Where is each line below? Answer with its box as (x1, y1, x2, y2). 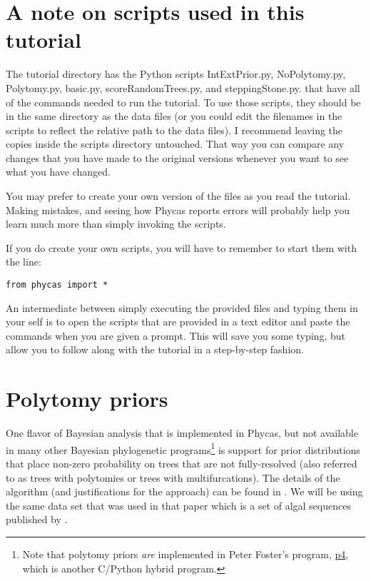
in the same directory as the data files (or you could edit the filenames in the (6, 108, 342, 123)
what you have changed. (6, 164, 111, 179)
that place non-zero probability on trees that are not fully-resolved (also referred (6, 456, 357, 471)
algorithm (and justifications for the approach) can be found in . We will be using (6, 484, 363, 499)
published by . (6, 512, 68, 527)
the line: (6, 254, 41, 269)
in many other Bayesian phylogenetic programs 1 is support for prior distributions (6, 440, 360, 457)
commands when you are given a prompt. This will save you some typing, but (6, 328, 345, 343)
